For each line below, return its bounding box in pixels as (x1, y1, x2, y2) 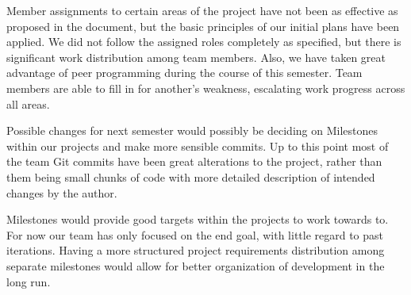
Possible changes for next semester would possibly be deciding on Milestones (6, 122, 378, 139)
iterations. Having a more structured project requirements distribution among (6, 242, 385, 259)
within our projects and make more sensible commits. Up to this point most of (6, 137, 389, 154)
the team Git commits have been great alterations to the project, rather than (6, 153, 382, 170)
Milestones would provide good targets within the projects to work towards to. (6, 211, 389, 228)
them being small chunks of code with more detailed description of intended (6, 168, 375, 185)
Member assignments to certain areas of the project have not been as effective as (6, 2, 398, 18)
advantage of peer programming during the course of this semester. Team (6, 64, 363, 81)
